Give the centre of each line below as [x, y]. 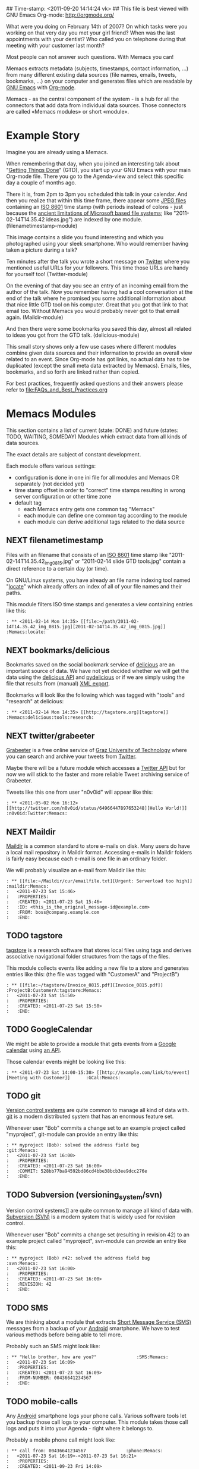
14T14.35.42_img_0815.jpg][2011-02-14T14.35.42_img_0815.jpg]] [86, 627]
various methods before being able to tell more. [64, 1335]
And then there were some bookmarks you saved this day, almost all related [99, 328]
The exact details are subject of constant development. [74, 454]
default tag [28, 503]
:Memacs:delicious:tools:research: [50, 718]
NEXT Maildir [31, 831]
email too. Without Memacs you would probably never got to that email [93, 311]
